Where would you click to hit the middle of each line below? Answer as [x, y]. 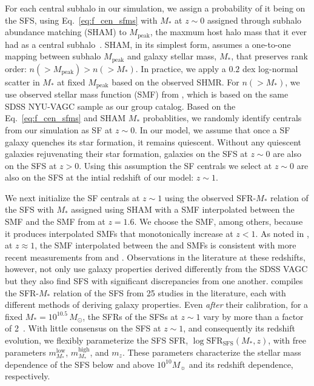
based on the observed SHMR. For [175, 82]
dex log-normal [270, 68]
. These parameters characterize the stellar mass [212, 352]
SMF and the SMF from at [55, 221]
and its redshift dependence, [241, 364]
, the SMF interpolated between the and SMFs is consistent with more [165, 245]
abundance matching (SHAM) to [66, 32]
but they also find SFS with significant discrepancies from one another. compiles [154, 281]
